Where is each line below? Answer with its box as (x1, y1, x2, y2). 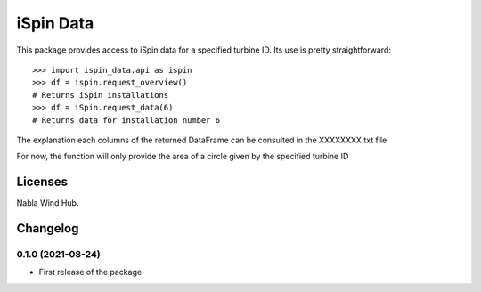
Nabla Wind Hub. (16, 198, 79, 208)
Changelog (16, 221, 79, 236)
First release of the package (38, 267, 143, 278)
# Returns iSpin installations (32, 90, 169, 100)
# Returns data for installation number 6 (32, 115, 221, 125)
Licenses (16, 174, 69, 190)
